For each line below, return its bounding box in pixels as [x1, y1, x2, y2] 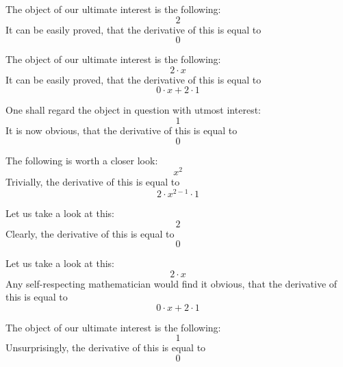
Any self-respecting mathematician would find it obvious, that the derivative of [5, 276, 338, 290]
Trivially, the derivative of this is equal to [5, 175, 180, 189]
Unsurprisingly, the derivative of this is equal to [5, 340, 206, 355]
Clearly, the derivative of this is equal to [5, 226, 175, 240]
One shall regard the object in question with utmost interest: [5, 103, 261, 117]
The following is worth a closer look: [5, 153, 158, 167]
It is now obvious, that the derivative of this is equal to [5, 123, 238, 137]
